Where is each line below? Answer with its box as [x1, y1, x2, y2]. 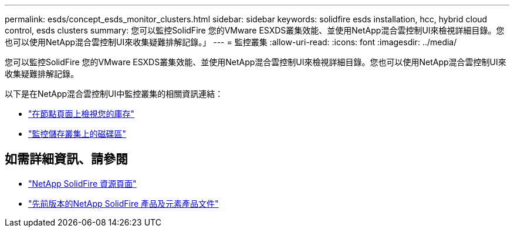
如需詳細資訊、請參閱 [5, 152, 128, 167]
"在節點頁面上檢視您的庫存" [28, 109, 135, 119]
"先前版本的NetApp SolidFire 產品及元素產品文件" [28, 198, 219, 209]
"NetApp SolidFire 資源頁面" [28, 178, 137, 189]
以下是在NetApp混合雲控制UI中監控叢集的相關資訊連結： [5, 89, 224, 99]
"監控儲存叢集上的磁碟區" [28, 129, 127, 139]
